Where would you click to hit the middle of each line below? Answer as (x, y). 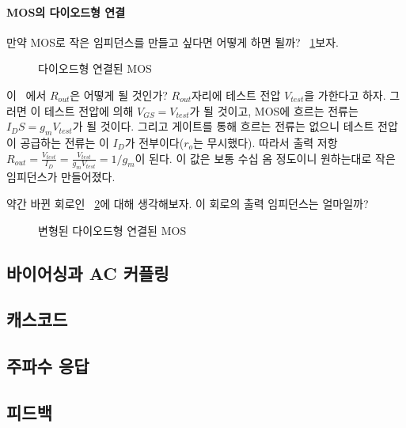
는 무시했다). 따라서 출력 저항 (266, 142)
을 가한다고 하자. (345, 95)
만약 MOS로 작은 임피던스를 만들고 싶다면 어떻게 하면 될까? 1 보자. (173, 42)
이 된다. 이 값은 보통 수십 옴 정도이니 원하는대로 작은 (265, 158)
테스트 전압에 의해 (89, 110)
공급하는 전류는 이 (65, 142)
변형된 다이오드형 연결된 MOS (112, 230)
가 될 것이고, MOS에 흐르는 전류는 (274, 110)
